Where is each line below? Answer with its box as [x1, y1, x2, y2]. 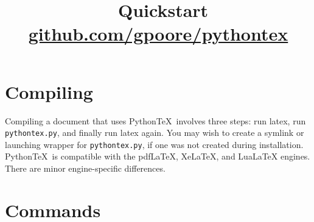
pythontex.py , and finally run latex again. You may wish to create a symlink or [5, 126, 304, 139]
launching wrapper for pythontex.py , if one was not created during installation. [5, 138, 304, 150]
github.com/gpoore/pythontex [28, 21, 288, 46]
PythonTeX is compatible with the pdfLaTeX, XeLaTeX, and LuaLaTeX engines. [5, 150, 310, 163]
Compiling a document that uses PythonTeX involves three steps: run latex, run [5, 114, 306, 127]
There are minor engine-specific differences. [5, 162, 166, 174]
